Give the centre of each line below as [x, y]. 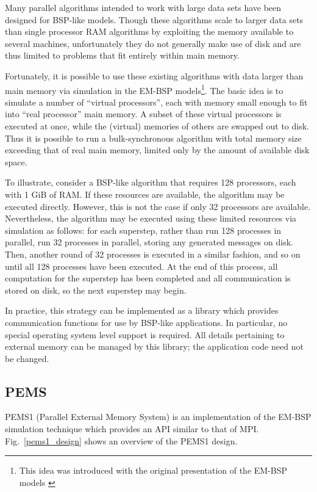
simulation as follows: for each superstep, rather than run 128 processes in [143, 230]
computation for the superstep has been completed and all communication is [148, 278]
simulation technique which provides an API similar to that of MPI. [132, 429]
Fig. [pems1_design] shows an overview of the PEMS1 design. [121, 440]
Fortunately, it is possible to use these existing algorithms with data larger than [154, 75]
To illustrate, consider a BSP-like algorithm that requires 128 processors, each [151, 182]
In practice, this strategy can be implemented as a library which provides [142, 310]
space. [16, 161]
